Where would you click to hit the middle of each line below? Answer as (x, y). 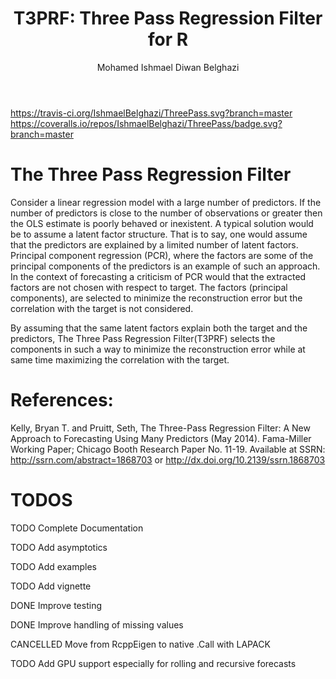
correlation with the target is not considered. (102, 308)
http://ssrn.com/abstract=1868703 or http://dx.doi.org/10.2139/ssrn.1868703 (168, 459)
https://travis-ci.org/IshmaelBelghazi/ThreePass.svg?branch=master (151, 113)
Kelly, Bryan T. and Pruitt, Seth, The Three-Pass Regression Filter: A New (160, 428)
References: (62, 400)
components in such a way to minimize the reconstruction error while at (158, 349)
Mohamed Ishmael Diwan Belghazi (168, 67)
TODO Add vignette (51, 586)
